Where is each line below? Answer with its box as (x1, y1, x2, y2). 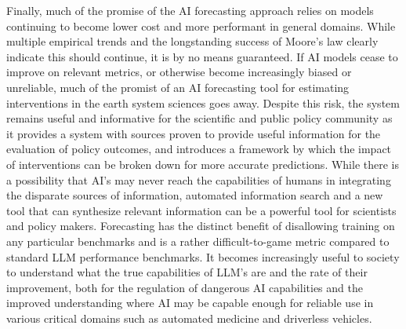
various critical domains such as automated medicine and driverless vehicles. (6, 309, 372, 326)
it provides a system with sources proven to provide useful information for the (6, 125, 381, 141)
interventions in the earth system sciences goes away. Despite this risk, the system (6, 94, 400, 111)
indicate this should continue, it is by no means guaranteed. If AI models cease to (6, 48, 398, 64)
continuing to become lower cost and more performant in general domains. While (6, 17, 396, 34)
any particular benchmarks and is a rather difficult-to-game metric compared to (6, 232, 390, 249)
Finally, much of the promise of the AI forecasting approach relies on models (6, 2, 374, 18)
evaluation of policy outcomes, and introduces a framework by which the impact (6, 141, 392, 157)
